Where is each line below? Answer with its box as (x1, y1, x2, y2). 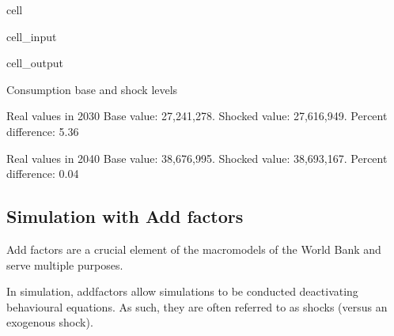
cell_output (6, 55, 63, 71)
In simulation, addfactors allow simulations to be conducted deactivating (6, 283, 358, 300)
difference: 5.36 (6, 123, 79, 139)
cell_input (6, 28, 57, 44)
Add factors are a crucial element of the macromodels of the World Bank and (6, 240, 381, 257)
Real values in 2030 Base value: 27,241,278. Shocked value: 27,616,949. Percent (6, 108, 388, 124)
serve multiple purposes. (6, 256, 123, 273)
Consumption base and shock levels (6, 81, 178, 97)
